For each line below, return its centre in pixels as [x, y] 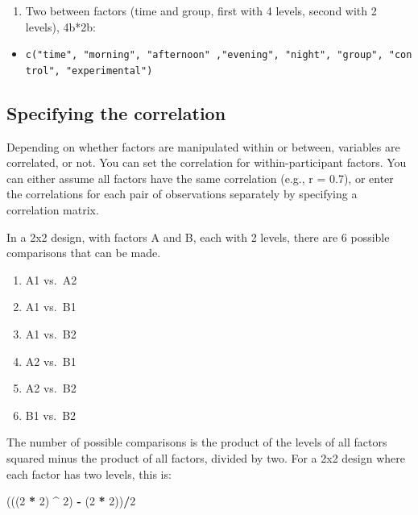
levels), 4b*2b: [60, 26]
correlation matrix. [53, 210]
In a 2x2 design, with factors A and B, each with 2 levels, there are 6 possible [198, 237]
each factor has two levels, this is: [89, 473]
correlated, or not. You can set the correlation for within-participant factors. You [207, 162]
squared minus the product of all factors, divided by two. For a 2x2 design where [206, 458]
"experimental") [109, 71]
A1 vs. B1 [51, 307]
